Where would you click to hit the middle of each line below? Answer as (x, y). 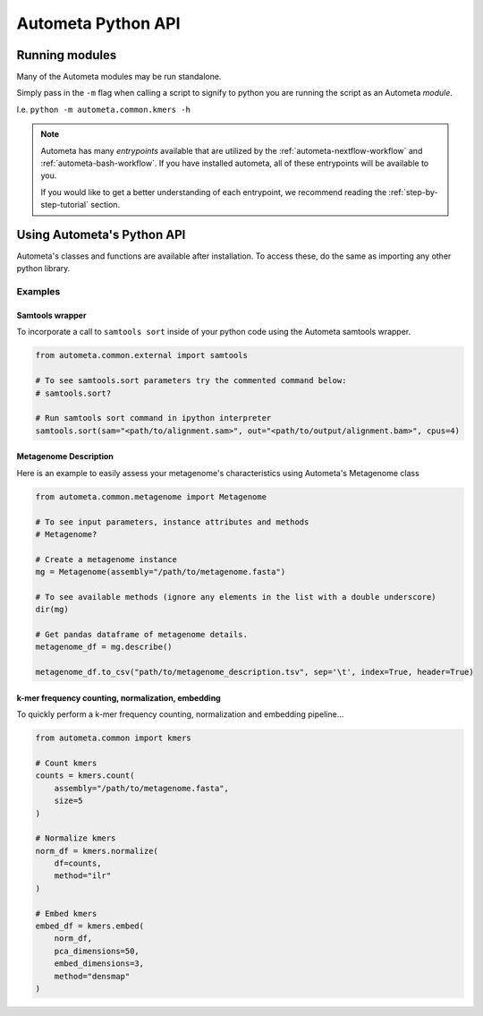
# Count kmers (66, 763)
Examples (38, 292)
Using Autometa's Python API (101, 235)
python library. (43, 269)
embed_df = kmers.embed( (90, 926)
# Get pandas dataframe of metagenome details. (141, 635)
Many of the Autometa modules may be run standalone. (119, 77)
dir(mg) (52, 610)
